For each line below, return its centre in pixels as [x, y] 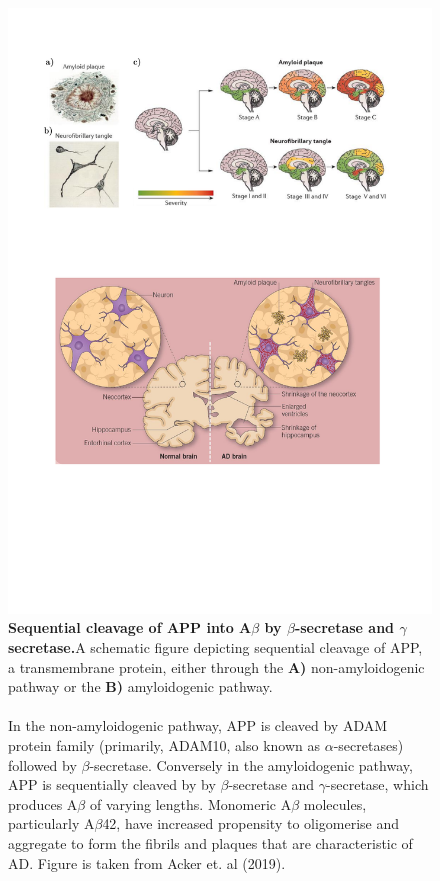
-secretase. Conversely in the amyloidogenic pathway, [251, 764]
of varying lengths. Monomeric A [190, 803]
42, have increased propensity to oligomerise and [251, 823]
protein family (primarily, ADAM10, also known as [164, 744]
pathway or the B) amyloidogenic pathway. [140, 686]
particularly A [51, 823]
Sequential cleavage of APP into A [130, 627]
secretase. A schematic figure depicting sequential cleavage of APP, [215, 646]
